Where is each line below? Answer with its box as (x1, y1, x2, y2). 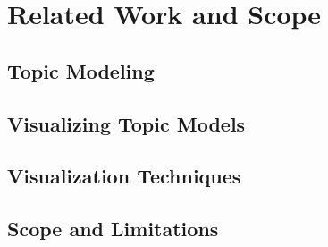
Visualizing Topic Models (7, 109, 246, 137)
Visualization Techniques (7, 162, 241, 190)
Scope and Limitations (7, 215, 219, 243)
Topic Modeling (7, 56, 155, 84)
